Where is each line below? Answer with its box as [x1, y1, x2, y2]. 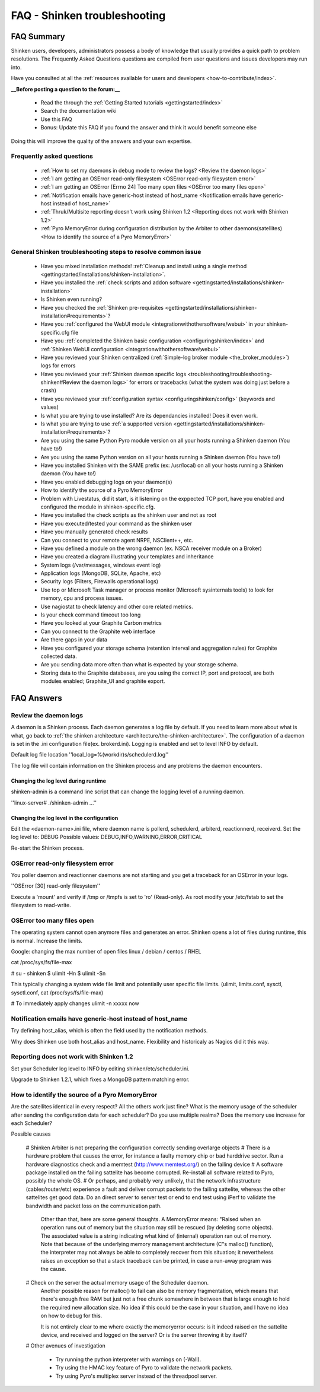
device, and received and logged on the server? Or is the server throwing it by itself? [40, 1331, 247, 1338]
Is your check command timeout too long [40, 611, 141, 618]
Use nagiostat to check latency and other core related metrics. [40, 603, 193, 610]
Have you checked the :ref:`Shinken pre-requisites [40, 304, 164, 311]
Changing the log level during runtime [11, 777, 107, 784]
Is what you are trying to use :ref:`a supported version [40, 420, 172, 427]
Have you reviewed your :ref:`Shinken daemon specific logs [40, 370, 187, 377]
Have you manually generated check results [40, 528, 148, 535]
